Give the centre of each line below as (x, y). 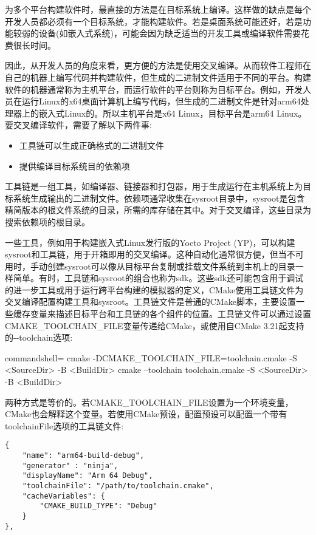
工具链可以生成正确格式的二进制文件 (91, 145)
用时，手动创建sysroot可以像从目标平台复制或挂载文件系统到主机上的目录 (150, 266)
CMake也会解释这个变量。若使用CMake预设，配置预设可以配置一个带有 (146, 414)
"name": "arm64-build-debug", (83, 456)
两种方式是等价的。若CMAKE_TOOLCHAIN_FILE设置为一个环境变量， (149, 402)
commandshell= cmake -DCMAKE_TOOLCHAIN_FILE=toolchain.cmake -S (151, 357)
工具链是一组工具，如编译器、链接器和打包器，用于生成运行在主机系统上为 (154, 186)
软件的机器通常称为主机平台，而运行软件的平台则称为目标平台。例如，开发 (154, 89)
